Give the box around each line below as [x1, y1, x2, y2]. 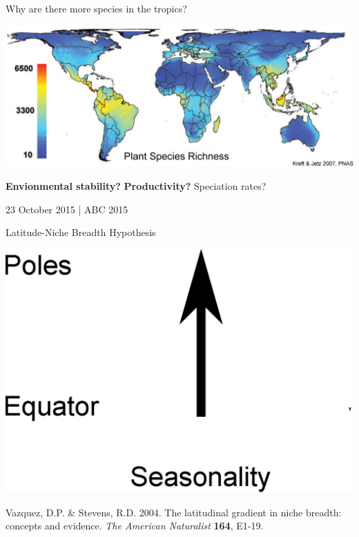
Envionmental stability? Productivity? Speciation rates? [6, 178, 266, 193]
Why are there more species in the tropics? [6, 1, 187, 15]
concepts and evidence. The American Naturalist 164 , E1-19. [6, 518, 264, 533]
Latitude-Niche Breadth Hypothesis [6, 225, 156, 240]
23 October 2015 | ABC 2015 [6, 202, 128, 216]
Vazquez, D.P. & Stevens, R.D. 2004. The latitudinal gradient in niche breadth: [6, 505, 342, 519]
